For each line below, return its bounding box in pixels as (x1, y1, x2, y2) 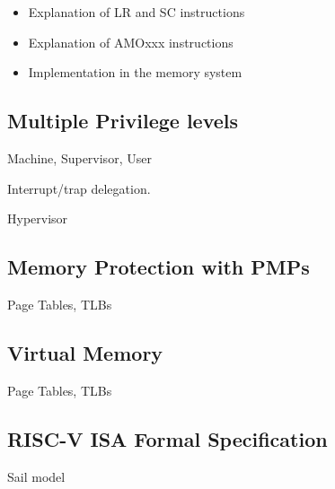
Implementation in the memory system (28, 63, 242, 82)
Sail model (7, 467, 66, 485)
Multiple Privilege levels (7, 107, 239, 135)
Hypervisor (7, 209, 68, 228)
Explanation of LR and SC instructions (28, 3, 245, 21)
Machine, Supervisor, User (7, 148, 152, 167)
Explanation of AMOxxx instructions (28, 32, 234, 51)
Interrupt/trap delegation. (7, 179, 151, 197)
